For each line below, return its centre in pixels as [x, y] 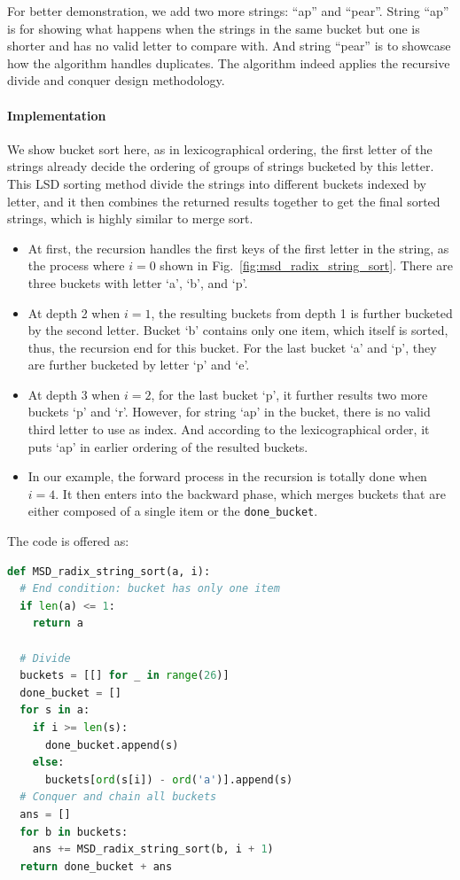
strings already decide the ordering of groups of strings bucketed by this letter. [221, 166]
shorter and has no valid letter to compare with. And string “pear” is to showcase [229, 46]
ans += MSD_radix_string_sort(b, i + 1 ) [153, 849]
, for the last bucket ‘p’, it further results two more [289, 394]
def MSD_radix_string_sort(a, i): [109, 571]
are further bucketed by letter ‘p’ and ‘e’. [139, 365]
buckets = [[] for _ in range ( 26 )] [125, 676]
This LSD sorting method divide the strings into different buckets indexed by [217, 183]
